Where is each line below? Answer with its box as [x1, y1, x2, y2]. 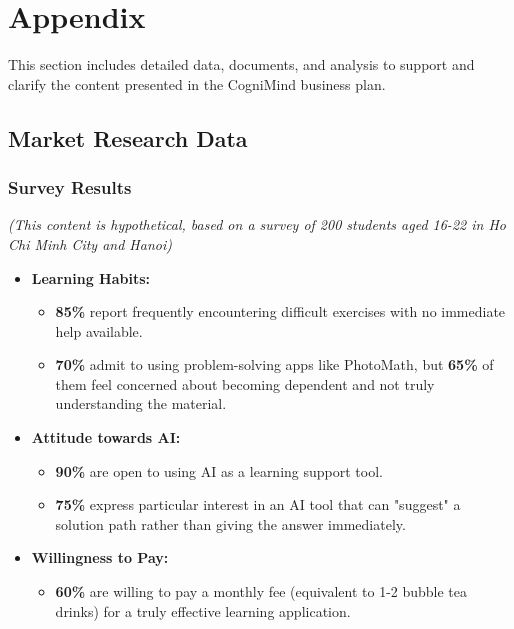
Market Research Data [8, 122, 248, 153]
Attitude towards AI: [31, 427, 181, 448]
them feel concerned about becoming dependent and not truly [55, 373, 435, 394]
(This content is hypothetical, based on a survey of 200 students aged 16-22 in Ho [8, 214, 506, 235]
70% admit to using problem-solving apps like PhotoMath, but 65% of [55, 354, 494, 375]
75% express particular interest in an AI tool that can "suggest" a [55, 494, 461, 515]
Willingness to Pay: [31, 547, 169, 568]
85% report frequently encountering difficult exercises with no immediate [55, 301, 506, 322]
